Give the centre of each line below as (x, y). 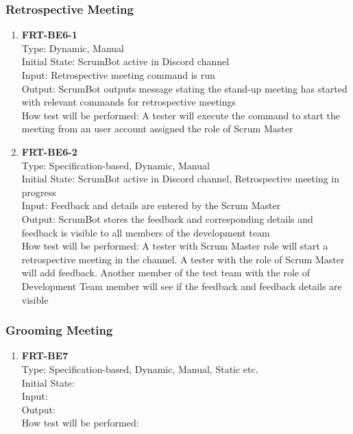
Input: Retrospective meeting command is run (118, 75)
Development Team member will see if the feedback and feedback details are (182, 286)
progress (39, 192)
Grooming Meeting (59, 330)
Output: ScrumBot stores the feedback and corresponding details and (167, 218)
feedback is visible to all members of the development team (146, 232)
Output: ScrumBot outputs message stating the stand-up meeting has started (184, 88)
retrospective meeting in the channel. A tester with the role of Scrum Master (183, 259)
